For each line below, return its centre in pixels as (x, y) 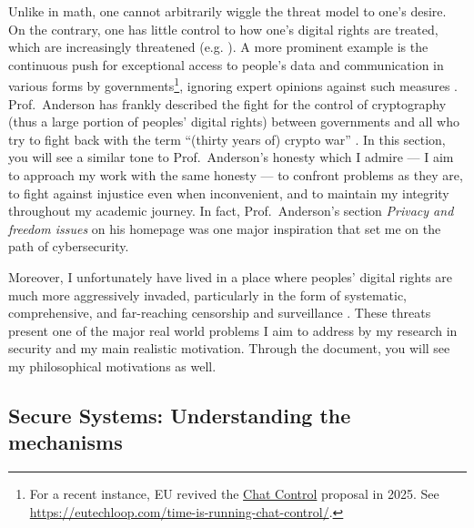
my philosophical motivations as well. (112, 366)
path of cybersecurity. (69, 246)
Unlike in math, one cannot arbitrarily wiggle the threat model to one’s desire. (227, 11)
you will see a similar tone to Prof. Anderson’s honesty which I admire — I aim (231, 157)
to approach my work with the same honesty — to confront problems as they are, (236, 175)
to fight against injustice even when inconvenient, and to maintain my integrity (229, 193)
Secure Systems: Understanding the (180, 415)
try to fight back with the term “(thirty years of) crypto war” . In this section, (227, 139)
